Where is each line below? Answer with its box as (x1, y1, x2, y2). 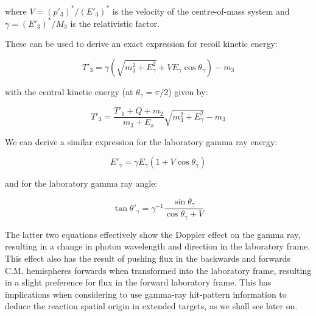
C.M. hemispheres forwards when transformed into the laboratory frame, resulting (5, 264, 312, 276)
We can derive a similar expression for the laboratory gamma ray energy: (5, 135, 278, 148)
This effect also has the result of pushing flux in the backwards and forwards (5, 252, 290, 265)
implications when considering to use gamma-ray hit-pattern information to (5, 287, 287, 300)
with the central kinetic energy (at (5, 85, 133, 98)
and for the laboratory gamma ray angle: (5, 177, 158, 190)
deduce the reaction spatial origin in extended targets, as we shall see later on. (5, 300, 298, 312)
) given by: (168, 85, 208, 98)
